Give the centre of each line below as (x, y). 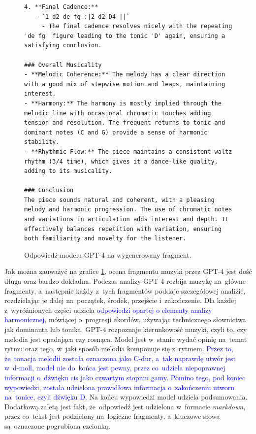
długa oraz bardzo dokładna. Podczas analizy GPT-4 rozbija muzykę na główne (125, 281)
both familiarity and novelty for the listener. (105, 239)
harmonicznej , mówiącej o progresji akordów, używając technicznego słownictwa (125, 319)
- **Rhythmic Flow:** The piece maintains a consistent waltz (128, 151)
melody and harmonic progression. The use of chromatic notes (128, 210)
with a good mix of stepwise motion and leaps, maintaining (125, 84)
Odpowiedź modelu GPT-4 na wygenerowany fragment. (108, 254)
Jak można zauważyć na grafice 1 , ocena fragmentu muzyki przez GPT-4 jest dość (128, 271)
